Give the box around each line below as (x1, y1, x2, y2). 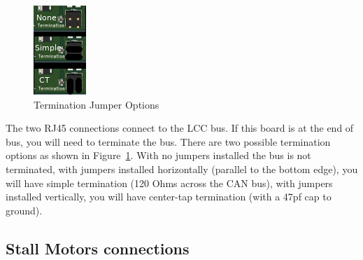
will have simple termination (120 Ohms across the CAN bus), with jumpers (6, 175, 333, 190)
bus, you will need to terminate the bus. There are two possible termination (6, 134, 331, 149)
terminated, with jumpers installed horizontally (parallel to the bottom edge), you (6, 161, 358, 176)
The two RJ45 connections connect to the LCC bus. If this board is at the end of (6, 121, 354, 135)
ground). (6, 203, 43, 217)
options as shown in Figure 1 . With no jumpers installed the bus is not (6, 148, 311, 163)
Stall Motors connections (6, 237, 190, 259)
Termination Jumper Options (34, 97, 159, 111)
